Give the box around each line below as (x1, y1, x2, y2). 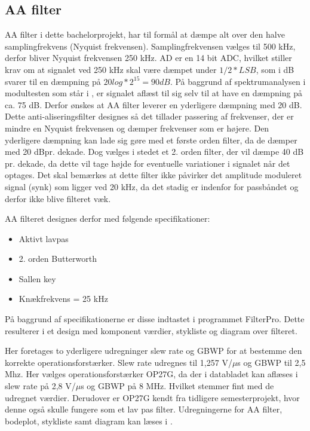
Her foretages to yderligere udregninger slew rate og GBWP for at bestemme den (5, 344, 302, 357)
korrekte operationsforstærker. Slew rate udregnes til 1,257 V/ (5, 356, 232, 368)
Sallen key (19, 272, 56, 285)
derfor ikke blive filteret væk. (5, 192, 111, 204)
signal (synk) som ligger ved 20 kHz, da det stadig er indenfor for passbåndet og (5, 180, 299, 192)
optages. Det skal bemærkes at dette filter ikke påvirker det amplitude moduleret (5, 169, 302, 181)
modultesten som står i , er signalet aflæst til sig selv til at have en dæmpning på (5, 87, 302, 99)
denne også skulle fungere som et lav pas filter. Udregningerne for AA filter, (5, 403, 283, 415)
